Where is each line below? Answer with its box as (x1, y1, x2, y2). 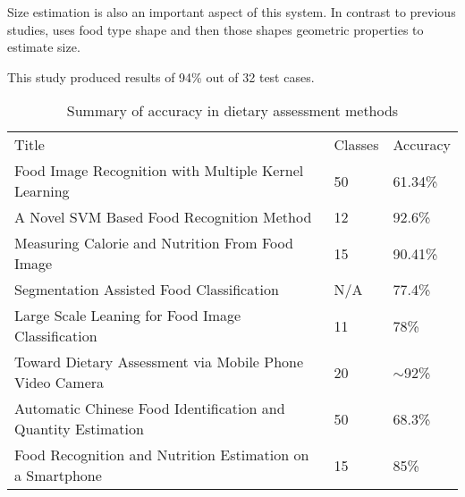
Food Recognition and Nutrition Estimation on (14, 444, 309, 466)
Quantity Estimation (14, 418, 144, 440)
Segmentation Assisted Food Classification (14, 279, 279, 300)
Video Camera (14, 372, 105, 393)
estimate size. (7, 38, 80, 56)
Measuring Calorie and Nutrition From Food (14, 232, 293, 254)
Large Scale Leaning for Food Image (14, 305, 241, 326)
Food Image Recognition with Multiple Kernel (14, 160, 304, 181)
